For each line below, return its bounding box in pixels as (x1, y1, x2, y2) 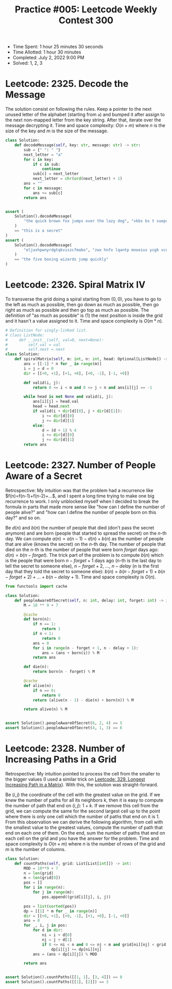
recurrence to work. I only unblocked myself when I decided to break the (5, 498, 159, 504)
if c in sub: (32, 162, 60, 167)
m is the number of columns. (5, 846, 66, 852)
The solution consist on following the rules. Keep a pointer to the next (5, 106, 152, 112)
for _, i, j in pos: (24, 923, 68, 928)
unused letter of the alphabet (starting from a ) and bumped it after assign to (5, 112, 165, 118)
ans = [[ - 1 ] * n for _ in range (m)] (24, 361, 102, 366)
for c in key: (24, 157, 54, 162)
